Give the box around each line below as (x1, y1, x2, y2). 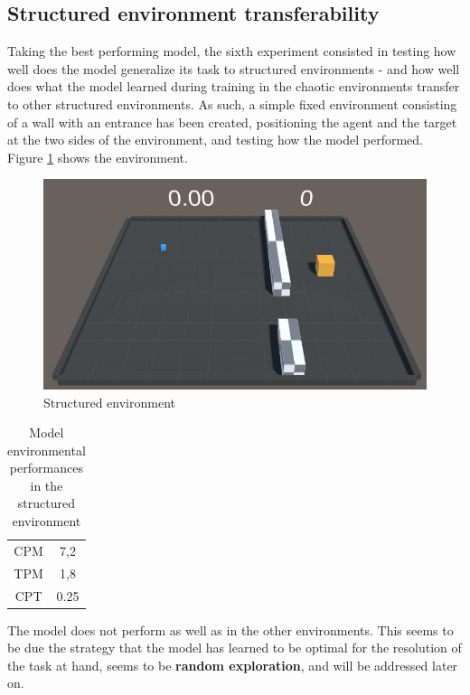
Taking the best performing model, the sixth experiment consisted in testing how (7, 42, 456, 61)
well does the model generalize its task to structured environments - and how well (7, 59, 460, 78)
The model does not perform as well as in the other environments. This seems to (7, 620, 454, 639)
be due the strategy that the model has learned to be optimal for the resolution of (7, 638, 462, 657)
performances (9, 458, 83, 477)
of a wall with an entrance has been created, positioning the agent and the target (7, 112, 457, 131)
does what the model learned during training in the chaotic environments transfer (7, 77, 460, 96)
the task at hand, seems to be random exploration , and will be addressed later (7, 655, 458, 674)
